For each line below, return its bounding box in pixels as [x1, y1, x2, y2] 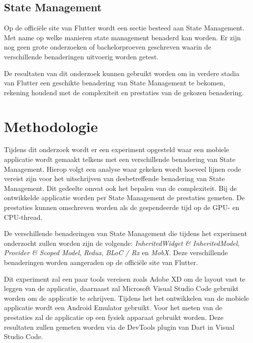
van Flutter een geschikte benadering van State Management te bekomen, [4, 78, 226, 88]
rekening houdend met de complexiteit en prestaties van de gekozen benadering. [4, 87, 244, 97]
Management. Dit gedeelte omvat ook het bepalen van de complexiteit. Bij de [4, 183, 237, 193]
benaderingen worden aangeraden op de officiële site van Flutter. [4, 257, 198, 267]
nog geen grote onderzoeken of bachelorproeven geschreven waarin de [4, 42, 211, 52]
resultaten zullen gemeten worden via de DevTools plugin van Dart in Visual [4, 321, 235, 332]
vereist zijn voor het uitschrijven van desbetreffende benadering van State [4, 173, 225, 184]
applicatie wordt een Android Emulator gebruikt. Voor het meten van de [4, 302, 223, 313]
